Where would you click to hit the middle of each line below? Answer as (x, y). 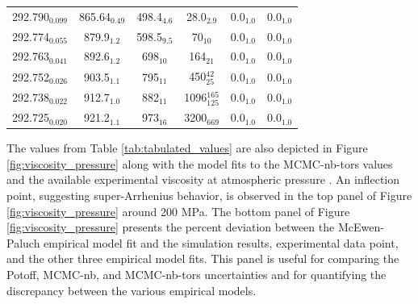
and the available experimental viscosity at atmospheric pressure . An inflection (203, 179)
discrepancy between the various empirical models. (132, 290)
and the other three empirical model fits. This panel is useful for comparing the (203, 258)
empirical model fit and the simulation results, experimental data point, (221, 242)
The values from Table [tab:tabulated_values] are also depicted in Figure (187, 148)
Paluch (23, 242)
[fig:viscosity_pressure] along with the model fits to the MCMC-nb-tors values (200, 163)
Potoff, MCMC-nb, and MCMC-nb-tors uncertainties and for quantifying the (196, 274)
